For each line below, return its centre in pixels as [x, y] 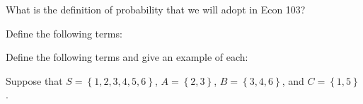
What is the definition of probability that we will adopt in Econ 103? [156, 9]
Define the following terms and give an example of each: [127, 57]
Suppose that [34, 80]
